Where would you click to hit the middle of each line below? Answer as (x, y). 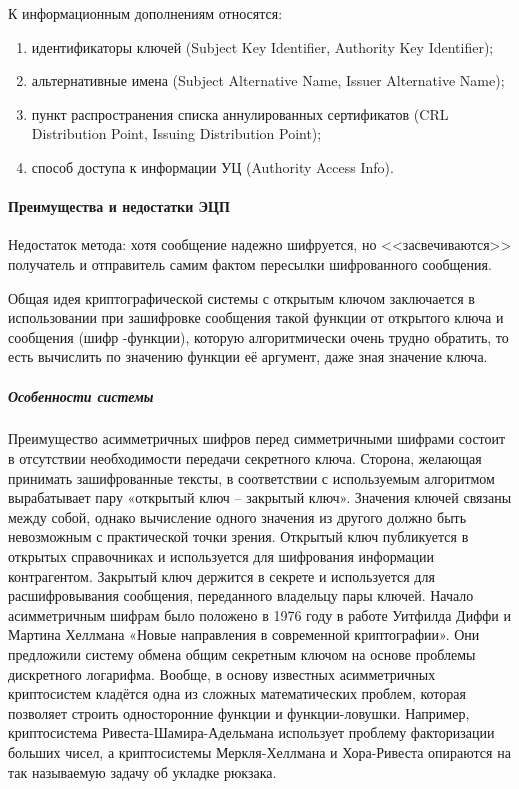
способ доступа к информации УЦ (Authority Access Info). (212, 166)
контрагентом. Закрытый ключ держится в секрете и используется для (221, 575)
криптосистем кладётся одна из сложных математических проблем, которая (237, 693)
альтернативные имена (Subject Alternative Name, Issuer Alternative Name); (268, 80)
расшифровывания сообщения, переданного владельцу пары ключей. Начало (241, 595)
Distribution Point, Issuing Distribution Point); (176, 133)
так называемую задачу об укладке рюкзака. (142, 771)
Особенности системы (81, 395)
